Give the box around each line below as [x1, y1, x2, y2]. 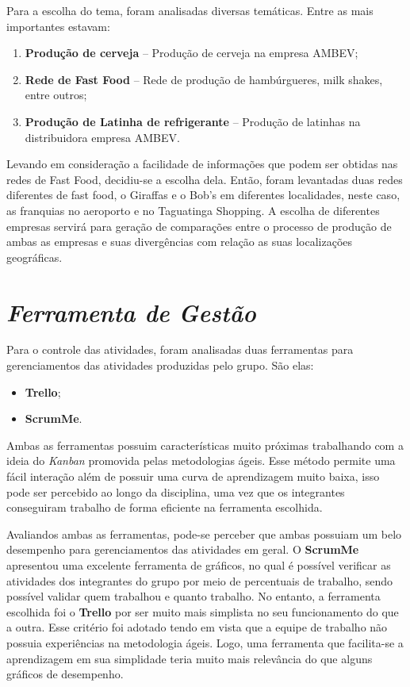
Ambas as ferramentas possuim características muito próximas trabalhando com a [6, 436, 404, 453]
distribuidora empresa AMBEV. [25, 129, 180, 145]
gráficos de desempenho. [6, 666, 124, 682]
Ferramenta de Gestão [6, 295, 256, 328]
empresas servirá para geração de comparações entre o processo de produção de [6, 217, 392, 234]
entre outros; [25, 86, 87, 103]
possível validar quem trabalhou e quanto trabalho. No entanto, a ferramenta [6, 588, 381, 604]
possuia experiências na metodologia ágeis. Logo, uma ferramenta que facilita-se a [6, 634, 404, 651]
